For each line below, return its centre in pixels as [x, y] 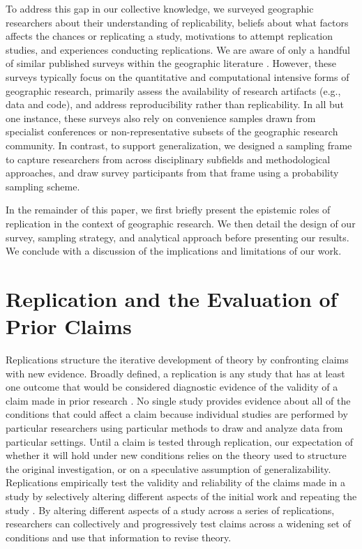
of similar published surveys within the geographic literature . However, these [171, 63]
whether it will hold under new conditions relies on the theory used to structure [176, 455]
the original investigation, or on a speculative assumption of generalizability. [168, 468]
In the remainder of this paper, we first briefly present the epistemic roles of [168, 210]
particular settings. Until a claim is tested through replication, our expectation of [179, 441]
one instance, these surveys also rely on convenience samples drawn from [161, 118]
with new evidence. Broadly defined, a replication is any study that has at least [175, 373]
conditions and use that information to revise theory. [119, 537]
